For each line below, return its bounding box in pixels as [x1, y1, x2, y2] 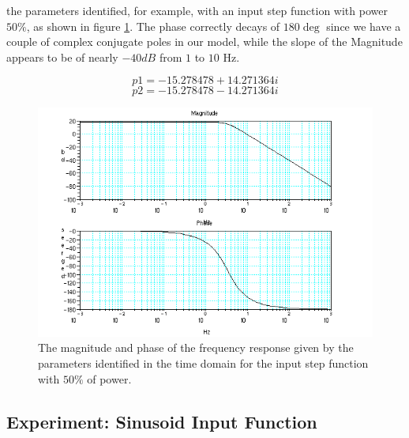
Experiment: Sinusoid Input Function [6, 409, 317, 433]
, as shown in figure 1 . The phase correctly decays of [26, 17, 280, 34]
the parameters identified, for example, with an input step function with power [6, 2, 388, 18]
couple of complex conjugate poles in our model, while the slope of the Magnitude [6, 33, 403, 50]
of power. [87, 370, 132, 387]
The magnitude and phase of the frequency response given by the [38, 339, 354, 356]
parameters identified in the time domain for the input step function [38, 354, 369, 371]
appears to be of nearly [6, 48, 118, 65]
